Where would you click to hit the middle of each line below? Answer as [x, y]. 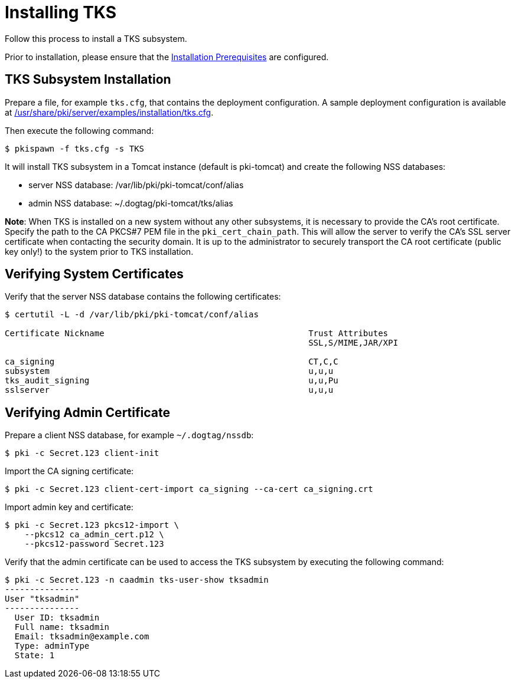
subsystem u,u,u [169, 371]
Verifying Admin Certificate [87, 412]
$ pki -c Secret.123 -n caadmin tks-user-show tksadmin [137, 580]
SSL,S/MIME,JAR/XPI [353, 343]
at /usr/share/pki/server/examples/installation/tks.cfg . [109, 112]
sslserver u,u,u [169, 390]
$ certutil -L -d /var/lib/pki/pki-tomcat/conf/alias [132, 315]
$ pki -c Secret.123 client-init [82, 453]
